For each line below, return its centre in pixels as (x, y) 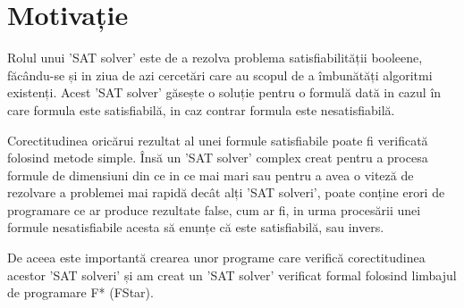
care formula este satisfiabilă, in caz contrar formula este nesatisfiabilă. (201, 109)
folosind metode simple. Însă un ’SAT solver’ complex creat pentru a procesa (218, 158)
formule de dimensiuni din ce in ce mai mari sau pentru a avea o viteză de (211, 175)
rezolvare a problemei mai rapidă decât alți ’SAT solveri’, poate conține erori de (226, 192)
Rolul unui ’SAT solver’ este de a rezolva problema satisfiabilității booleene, (215, 58)
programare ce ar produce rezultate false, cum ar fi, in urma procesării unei (214, 209)
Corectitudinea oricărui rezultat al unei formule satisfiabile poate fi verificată (218, 140)
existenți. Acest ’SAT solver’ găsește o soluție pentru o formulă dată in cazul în (224, 92)
